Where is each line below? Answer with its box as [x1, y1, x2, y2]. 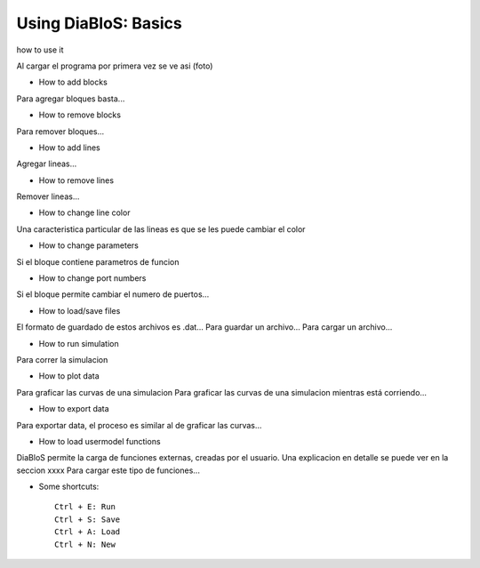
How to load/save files [38, 305, 121, 316]
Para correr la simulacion [16, 354, 108, 364]
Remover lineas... [16, 191, 80, 202]
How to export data [38, 404, 110, 414]
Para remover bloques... [16, 125, 105, 137]
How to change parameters [38, 240, 140, 251]
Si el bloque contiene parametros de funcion [16, 256, 180, 267]
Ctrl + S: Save [54, 514, 121, 524]
